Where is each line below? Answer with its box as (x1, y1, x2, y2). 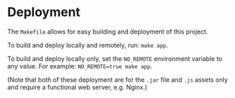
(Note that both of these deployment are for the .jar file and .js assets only (7, 75, 229, 84)
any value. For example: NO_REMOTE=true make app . (7, 62, 153, 70)
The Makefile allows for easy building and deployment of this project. (7, 27, 209, 36)
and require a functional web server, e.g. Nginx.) (7, 83, 148, 91)
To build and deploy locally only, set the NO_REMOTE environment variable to (7, 54, 223, 63)
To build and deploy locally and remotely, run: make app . (7, 41, 169, 49)
